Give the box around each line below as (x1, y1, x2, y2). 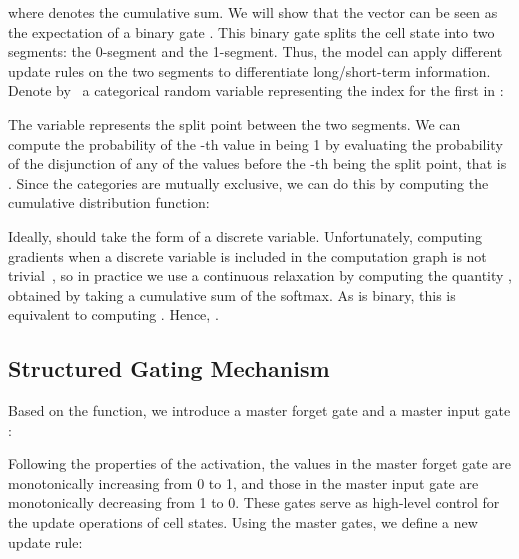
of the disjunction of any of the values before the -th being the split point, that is (8, 153, 507, 174)
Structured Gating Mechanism (8, 353, 330, 384)
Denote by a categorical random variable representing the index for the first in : (8, 80, 504, 101)
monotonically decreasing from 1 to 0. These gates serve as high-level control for (8, 492, 500, 513)
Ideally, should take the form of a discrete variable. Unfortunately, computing (8, 225, 483, 246)
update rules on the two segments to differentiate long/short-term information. (8, 60, 491, 81)
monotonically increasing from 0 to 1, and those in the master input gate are (8, 472, 479, 493)
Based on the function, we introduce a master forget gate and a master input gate (8, 400, 511, 421)
